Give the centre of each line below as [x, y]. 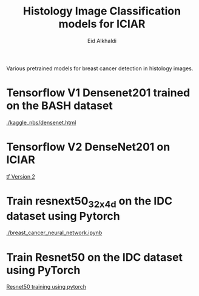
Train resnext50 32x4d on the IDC [89, 202]
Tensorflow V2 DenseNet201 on [88, 147]
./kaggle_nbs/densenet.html [41, 122]
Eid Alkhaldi [102, 41]
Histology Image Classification [102, 11]
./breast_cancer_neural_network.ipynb [54, 233]
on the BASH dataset [60, 106]
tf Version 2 [21, 176]
